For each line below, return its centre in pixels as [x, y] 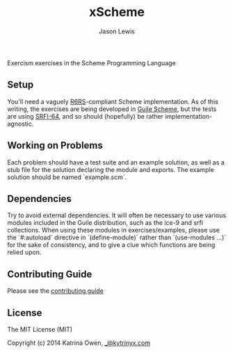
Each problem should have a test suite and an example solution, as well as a [116, 162]
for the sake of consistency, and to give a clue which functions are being [111, 245]
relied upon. [24, 252]
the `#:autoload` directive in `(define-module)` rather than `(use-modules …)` [117, 237]
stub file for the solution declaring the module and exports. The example [111, 169]
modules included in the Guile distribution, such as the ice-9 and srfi [105, 223]
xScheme [117, 12]
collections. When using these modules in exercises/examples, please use [114, 230]
